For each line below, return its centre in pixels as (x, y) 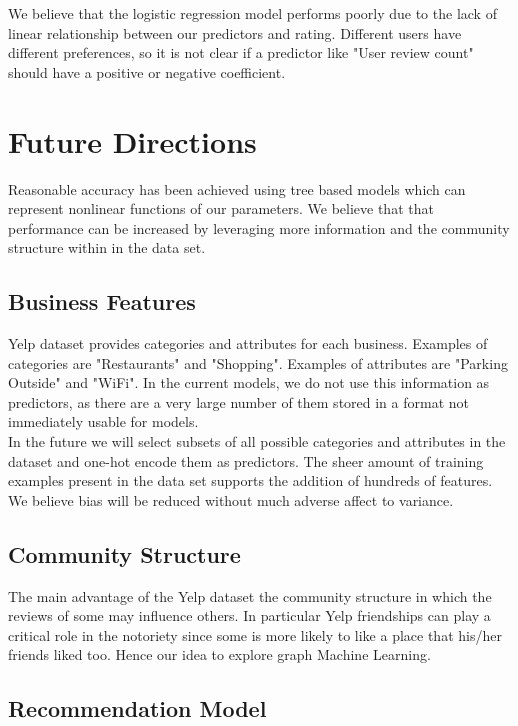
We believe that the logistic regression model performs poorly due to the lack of (252, 13)
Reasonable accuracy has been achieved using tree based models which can (237, 188)
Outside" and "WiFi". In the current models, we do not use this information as (249, 382)
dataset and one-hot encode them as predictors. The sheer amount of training (246, 460)
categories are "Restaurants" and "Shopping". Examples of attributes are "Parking (258, 362)
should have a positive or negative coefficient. (147, 71)
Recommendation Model (137, 708)
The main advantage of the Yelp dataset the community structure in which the (250, 595)
